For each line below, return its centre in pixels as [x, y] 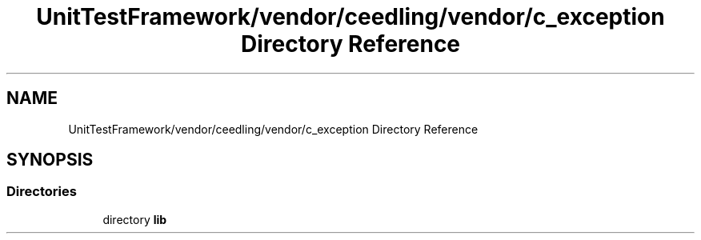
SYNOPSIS [50, 160]
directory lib [135, 219]
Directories [42, 192]
